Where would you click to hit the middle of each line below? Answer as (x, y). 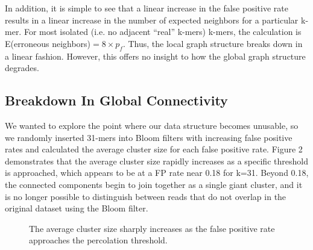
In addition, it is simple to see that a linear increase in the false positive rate (147, 8)
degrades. (22, 68)
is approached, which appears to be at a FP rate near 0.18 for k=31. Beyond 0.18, (157, 173)
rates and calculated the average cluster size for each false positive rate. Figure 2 (154, 149)
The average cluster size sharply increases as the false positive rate (152, 228)
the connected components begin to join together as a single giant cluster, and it (154, 184)
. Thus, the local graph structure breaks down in (213, 43)
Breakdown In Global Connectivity (116, 100)
